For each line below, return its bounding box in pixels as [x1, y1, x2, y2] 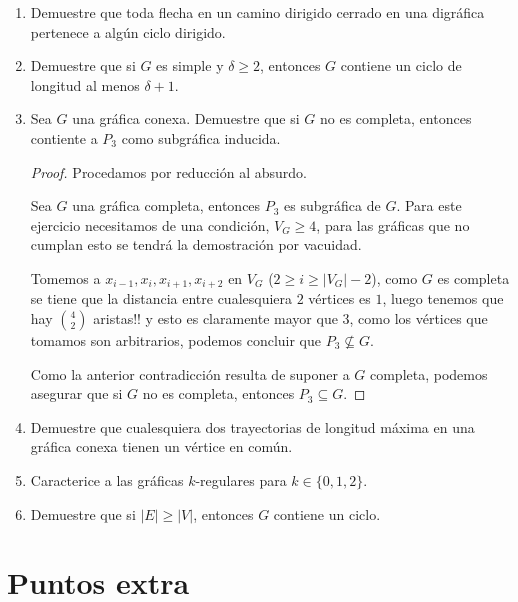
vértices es [308, 288, 371, 309]
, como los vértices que [349, 307, 488, 328]
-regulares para [195, 469, 287, 490]
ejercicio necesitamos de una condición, [30, 214, 270, 235]
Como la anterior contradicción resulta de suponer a [30, 363, 350, 384]
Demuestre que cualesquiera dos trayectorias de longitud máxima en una [30, 416, 475, 437]
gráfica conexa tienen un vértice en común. [30, 436, 293, 457]
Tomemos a [30, 267, 101, 288]
